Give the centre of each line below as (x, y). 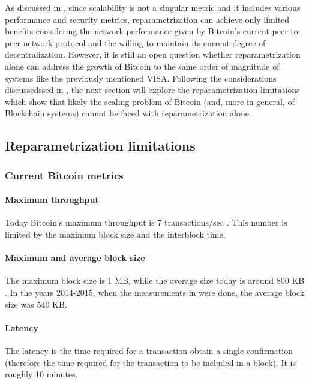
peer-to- (286, 31)
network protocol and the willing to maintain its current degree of (144, 42)
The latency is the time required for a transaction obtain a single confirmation (149, 350)
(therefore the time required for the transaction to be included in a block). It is (150, 362)
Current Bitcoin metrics (64, 175)
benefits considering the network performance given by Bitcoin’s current (137, 31)
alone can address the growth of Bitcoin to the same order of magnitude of (142, 66)
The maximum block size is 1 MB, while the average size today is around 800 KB (155, 280)
